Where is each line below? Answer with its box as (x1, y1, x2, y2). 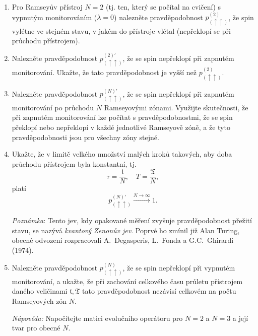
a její (232, 312, 248, 323)
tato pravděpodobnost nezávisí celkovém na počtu (82, 286, 236, 296)
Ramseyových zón (12, 296, 67, 306)
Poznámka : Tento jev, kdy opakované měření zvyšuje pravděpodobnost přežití (12, 215, 252, 226)
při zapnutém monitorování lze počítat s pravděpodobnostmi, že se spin (12, 112, 233, 122)
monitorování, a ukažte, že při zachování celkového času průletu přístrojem (12, 276, 243, 286)
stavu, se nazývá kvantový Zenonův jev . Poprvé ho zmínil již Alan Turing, (12, 225, 240, 235)
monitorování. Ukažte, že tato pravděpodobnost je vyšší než (12, 67, 197, 78)
